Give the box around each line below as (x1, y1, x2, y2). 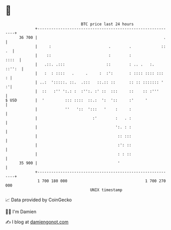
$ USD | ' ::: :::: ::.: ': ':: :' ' (5, 97, 147, 103)
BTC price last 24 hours (81, 22, 134, 27)
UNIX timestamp (90, 187, 123, 193)
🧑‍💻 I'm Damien (5, 208, 37, 215)
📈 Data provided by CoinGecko (5, 197, 72, 203)
